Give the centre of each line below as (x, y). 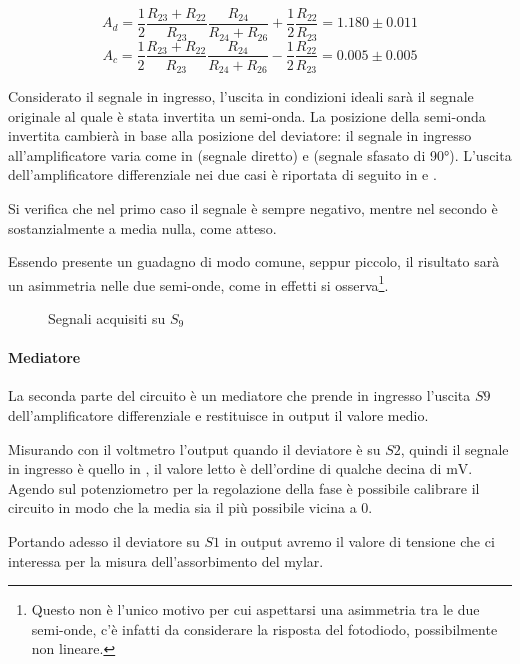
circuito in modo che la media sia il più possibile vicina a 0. (190, 507)
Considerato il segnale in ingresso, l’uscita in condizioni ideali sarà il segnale (241, 96)
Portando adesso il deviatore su (104, 540)
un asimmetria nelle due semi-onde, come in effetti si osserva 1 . (198, 283)
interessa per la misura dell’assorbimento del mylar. (166, 560)
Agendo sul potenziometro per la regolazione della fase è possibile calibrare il (244, 487)
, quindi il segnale (454, 448)
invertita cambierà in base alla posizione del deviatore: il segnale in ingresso (240, 135)
